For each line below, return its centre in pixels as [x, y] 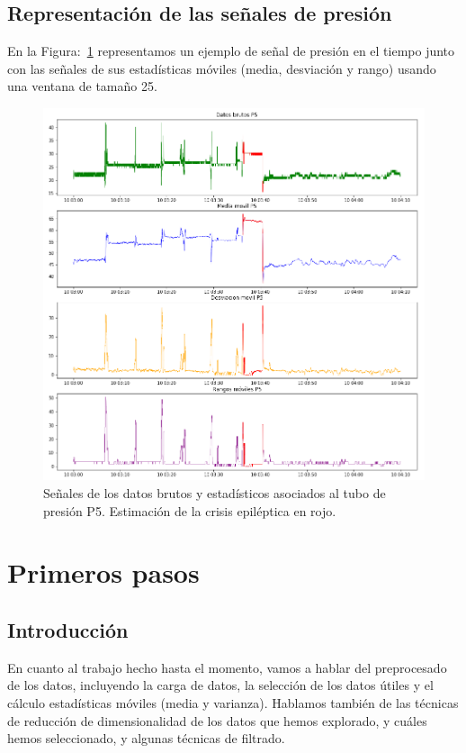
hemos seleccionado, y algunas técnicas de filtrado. [146, 738]
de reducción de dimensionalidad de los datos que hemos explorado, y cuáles [217, 720]
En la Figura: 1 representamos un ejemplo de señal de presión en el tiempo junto [231, 51]
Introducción [68, 630]
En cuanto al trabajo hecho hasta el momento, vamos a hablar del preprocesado [227, 667]
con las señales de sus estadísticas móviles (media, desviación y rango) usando [222, 68]
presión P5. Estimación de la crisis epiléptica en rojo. [190, 510]
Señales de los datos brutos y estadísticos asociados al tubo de [215, 493]
